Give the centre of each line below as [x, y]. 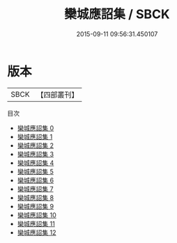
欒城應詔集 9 [36, 206]
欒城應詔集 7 [35, 189]
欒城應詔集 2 [36, 145]
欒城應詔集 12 [37, 232]
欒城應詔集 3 [36, 154]
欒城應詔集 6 [36, 180]
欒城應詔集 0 [36, 128]
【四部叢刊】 [57, 95]
